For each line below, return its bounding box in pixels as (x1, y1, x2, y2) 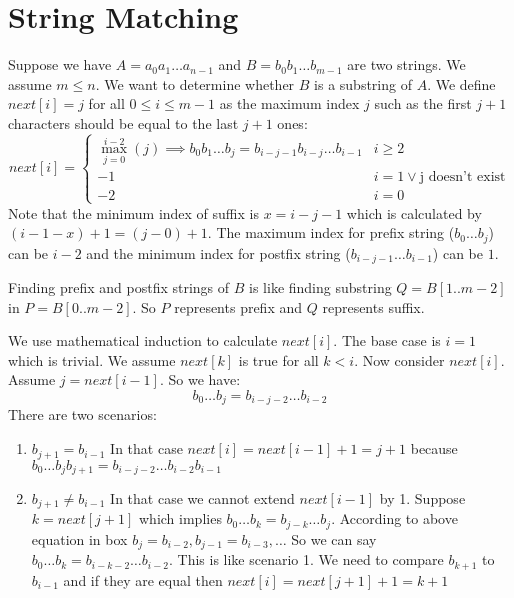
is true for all (238, 349, 319, 370)
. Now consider (354, 349, 445, 370)
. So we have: (159, 369, 241, 390)
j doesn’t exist (419, 170, 506, 185)
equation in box (31, 528, 128, 549)
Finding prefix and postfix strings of (8, 277, 230, 298)
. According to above (331, 508, 458, 529)
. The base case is (333, 330, 441, 351)
